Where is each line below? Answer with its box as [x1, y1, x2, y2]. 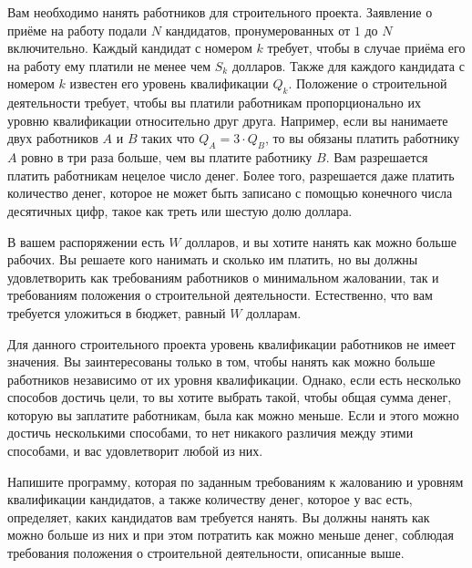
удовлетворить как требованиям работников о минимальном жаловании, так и [7, 267, 439, 286]
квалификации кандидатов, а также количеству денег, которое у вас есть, [7, 490, 413, 509]
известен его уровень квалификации [69, 74, 269, 93]
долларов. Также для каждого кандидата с [231, 56, 465, 75]
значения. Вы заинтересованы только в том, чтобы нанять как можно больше [7, 352, 436, 371]
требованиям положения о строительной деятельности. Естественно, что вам [7, 285, 433, 305]
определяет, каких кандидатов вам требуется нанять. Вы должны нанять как [7, 507, 430, 526]
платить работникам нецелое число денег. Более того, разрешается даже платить [7, 165, 455, 184]
